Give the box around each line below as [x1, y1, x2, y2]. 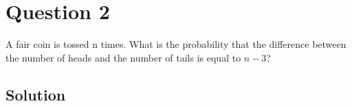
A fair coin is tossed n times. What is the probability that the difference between [5, 37, 346, 51]
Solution [5, 83, 66, 105]
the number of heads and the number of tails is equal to [5, 50, 241, 64]
